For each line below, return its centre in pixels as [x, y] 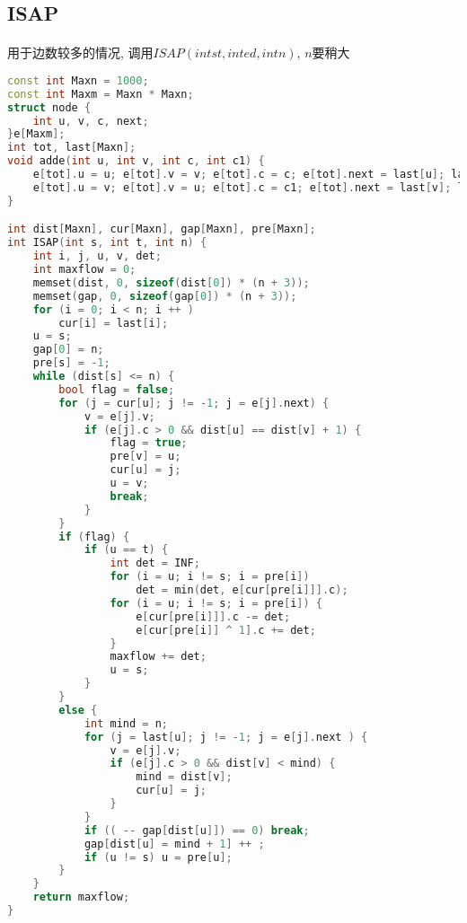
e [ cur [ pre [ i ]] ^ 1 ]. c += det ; [226, 630]
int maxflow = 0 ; [84, 269]
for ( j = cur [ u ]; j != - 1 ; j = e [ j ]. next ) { [194, 403]
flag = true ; [149, 443]
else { [78, 710]
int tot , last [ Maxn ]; [72, 148]
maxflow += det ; [158, 657]
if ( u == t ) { [126, 550]
